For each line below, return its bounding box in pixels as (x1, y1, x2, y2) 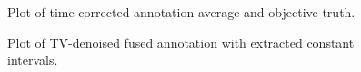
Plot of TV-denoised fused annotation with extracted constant (7, 32, 355, 51)
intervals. (7, 50, 58, 69)
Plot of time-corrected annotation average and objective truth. (7, 3, 356, 21)
